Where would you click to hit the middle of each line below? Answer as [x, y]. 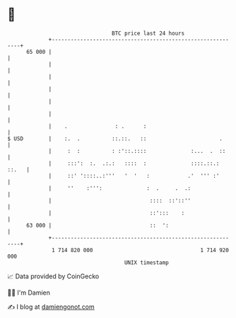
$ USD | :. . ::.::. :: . [115, 138]
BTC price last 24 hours [148, 33]
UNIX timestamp [147, 262]
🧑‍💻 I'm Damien [29, 293]
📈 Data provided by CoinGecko [53, 276]
